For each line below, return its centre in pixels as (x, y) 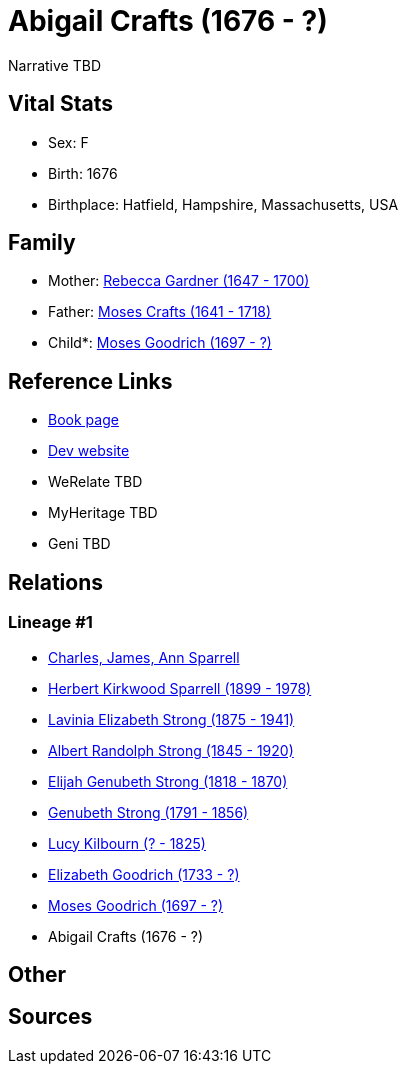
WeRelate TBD (95, 482)
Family (42, 243)
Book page (83, 420)
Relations (56, 582)
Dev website (89, 451)
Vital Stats (61, 104)
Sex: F (68, 142)
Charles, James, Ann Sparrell (144, 657)
